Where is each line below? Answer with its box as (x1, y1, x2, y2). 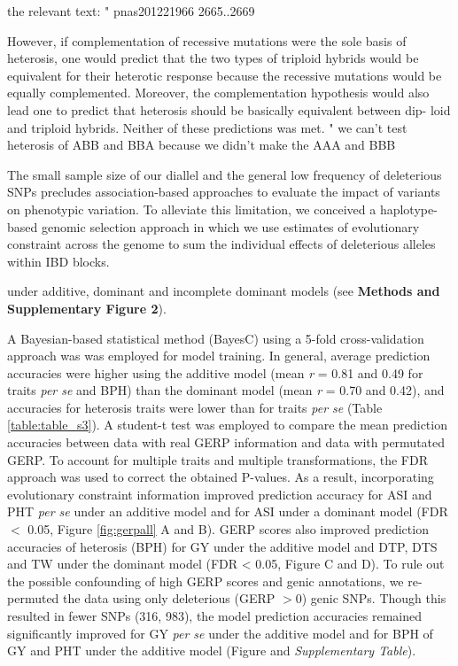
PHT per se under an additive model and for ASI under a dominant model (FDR (7, 502, 448, 521)
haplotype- (379, 199, 438, 218)
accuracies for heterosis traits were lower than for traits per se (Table (7, 398, 383, 416)
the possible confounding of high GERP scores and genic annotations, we (7, 571, 404, 590)
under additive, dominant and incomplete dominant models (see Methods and (7, 282, 440, 300)
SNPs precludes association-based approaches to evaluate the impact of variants (7, 182, 440, 201)
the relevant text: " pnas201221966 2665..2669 (7, 2, 255, 19)
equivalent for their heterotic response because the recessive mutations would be (7, 66, 442, 84)
